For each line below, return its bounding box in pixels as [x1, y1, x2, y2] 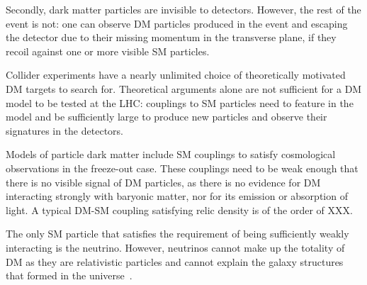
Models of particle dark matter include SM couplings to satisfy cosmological [6, 147, 336, 162]
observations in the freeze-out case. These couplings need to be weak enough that [6, 160, 358, 175]
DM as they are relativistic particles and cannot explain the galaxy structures [6, 254, 344, 269]
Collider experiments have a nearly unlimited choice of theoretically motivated [6, 67, 346, 82]
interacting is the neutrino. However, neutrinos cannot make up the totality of [6, 240, 345, 255]
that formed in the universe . [6, 268, 132, 283]
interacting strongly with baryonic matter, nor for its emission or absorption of [6, 189, 348, 203]
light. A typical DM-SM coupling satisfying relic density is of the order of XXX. [6, 202, 353, 217]
